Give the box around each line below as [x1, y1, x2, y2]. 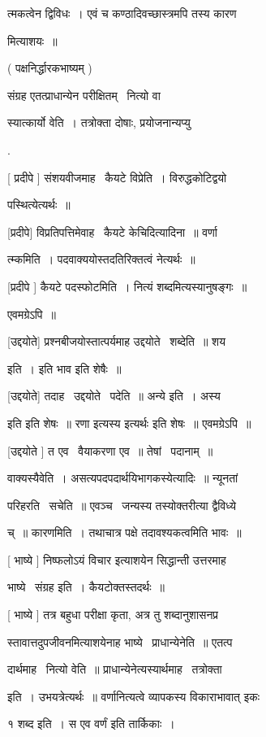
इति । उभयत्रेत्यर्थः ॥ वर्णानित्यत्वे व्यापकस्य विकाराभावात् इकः [7, 687, 260, 704]
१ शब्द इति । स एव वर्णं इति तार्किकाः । [7, 715, 175, 732]
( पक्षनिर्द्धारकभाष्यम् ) [7, 59, 92, 76]
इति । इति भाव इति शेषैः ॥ [7, 360, 122, 377]
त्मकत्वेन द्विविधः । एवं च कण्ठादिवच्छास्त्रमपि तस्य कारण [7, 5, 237, 21]
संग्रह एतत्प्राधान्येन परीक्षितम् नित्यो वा [7, 86, 161, 103]
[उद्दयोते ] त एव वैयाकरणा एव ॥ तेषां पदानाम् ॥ [7, 442, 213, 459]
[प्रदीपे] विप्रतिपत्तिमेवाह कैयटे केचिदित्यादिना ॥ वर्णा [7, 223, 217, 240]
